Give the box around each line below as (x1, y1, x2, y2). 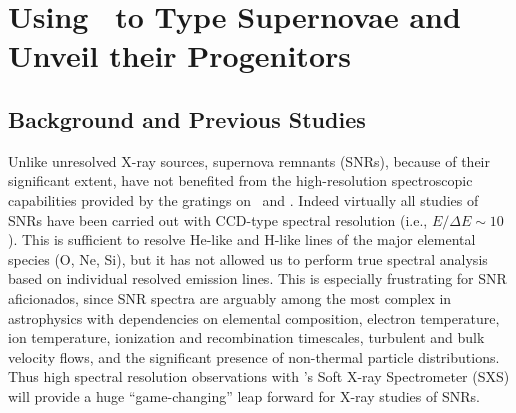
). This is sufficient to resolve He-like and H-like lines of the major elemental (8, 229, 476, 250)
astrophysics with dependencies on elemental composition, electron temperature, (8, 307, 500, 328)
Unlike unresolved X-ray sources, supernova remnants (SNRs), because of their (8, 150, 491, 171)
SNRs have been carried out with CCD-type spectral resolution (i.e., (8, 209, 428, 230)
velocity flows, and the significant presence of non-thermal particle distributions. (8, 346, 500, 367)
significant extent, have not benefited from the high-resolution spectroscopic (8, 170, 473, 191)
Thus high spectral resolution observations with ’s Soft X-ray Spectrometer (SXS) (8, 366, 510, 387)
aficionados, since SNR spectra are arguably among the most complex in (8, 287, 452, 308)
